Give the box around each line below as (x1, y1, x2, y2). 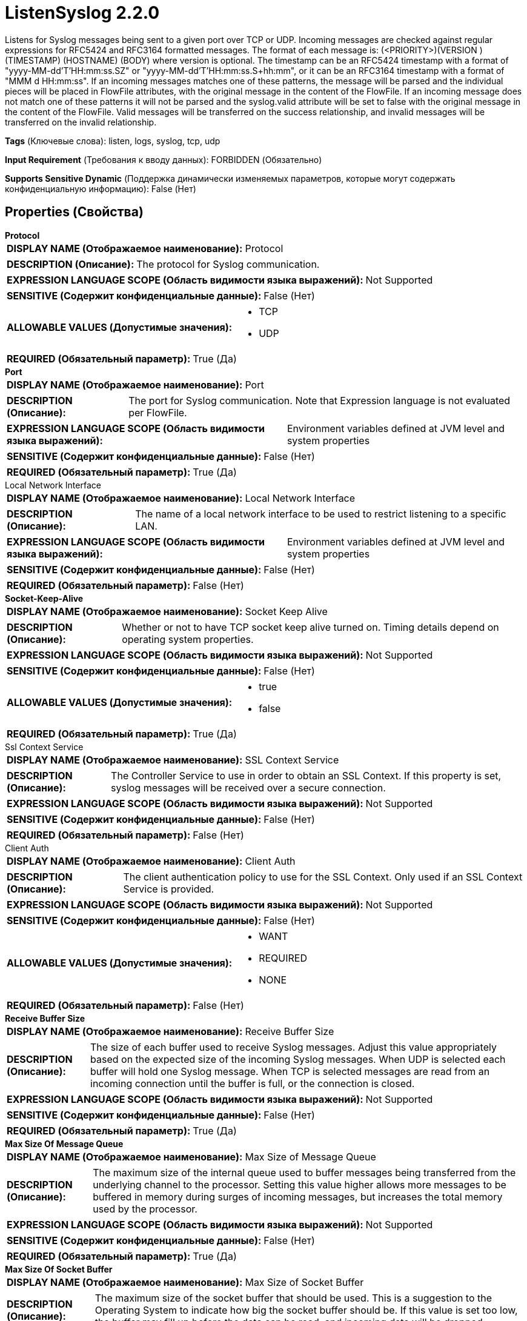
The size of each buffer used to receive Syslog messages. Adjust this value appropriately (90, 1040, 497, 1053)
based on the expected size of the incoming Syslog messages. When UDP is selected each (90, 1053, 506, 1065)
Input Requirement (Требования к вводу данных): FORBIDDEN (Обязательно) (5, 154, 322, 165)
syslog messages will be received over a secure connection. (111, 781, 386, 794)
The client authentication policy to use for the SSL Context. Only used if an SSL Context (123, 870, 523, 883)
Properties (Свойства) (5, 204, 144, 220)
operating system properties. (122, 633, 254, 645)
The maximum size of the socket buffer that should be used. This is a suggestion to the (94, 1291, 492, 1304)
